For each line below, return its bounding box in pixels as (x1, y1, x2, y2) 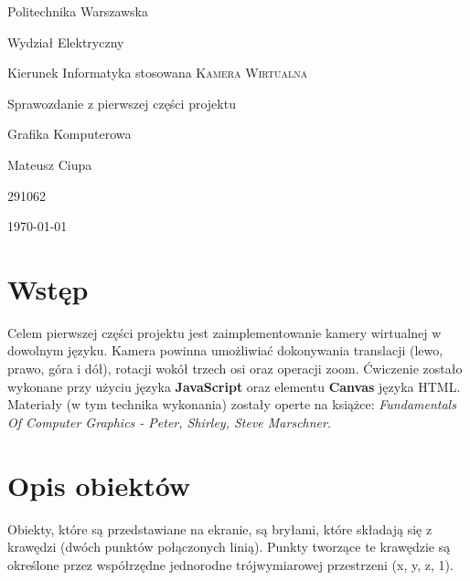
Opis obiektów (7, 466, 191, 503)
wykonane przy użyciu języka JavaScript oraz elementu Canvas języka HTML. (7, 376, 461, 396)
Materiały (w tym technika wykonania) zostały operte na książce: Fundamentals (7, 395, 456, 414)
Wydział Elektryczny (7, 32, 124, 51)
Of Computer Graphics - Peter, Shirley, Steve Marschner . (7, 412, 331, 431)
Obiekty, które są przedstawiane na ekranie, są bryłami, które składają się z (7, 519, 433, 538)
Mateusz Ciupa (7, 154, 92, 174)
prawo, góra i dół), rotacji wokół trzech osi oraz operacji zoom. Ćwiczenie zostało (7, 359, 463, 378)
